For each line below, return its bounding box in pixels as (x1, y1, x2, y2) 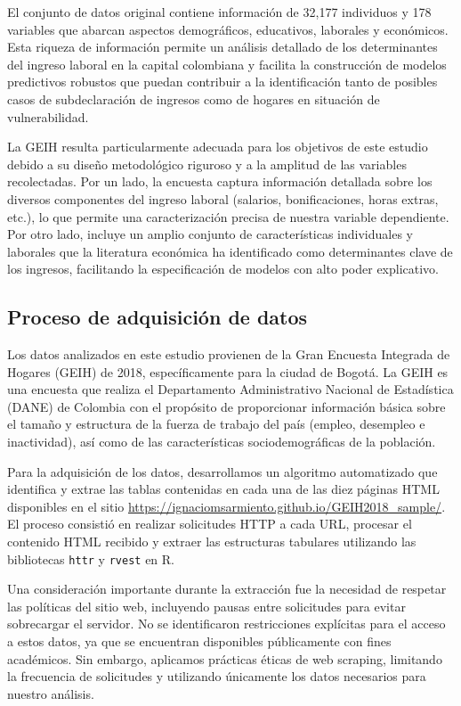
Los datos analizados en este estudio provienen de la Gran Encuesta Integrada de (7, 345, 450, 364)
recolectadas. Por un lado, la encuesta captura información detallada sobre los (7, 172, 433, 191)
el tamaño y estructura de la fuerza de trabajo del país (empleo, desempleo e (7, 415, 425, 433)
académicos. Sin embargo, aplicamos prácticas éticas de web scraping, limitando (7, 649, 442, 668)
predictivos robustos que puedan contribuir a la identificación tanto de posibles (7, 72, 438, 91)
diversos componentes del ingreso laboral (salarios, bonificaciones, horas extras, (7, 189, 439, 208)
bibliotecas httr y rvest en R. (7, 549, 174, 568)
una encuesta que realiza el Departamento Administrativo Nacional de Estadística (7, 380, 454, 398)
